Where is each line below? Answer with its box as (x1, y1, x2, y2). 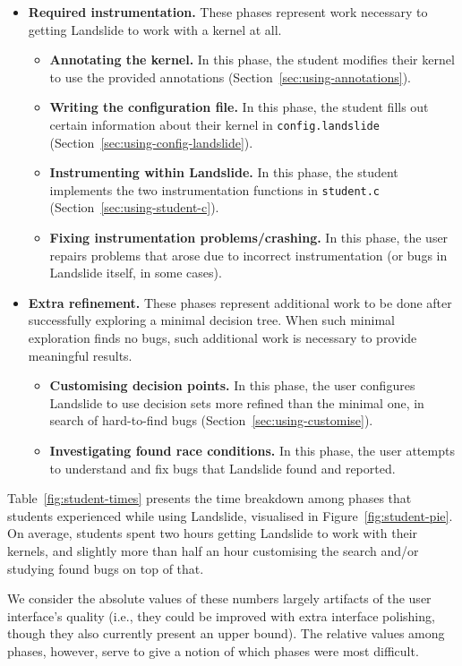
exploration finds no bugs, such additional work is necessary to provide (28, 329, 417, 347)
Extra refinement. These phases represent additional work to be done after (28, 293, 452, 312)
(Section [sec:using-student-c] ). (49, 198, 219, 217)
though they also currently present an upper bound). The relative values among (7, 624, 445, 643)
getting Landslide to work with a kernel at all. (28, 20, 282, 38)
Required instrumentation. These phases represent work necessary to (28, 3, 428, 21)
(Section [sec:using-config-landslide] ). (49, 132, 253, 151)
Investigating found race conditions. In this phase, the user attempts (49, 441, 455, 459)
